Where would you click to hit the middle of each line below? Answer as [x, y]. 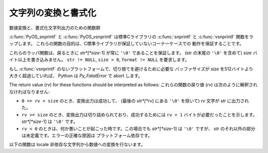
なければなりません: [29, 92]
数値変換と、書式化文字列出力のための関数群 [55, 28]
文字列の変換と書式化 [53, 13]
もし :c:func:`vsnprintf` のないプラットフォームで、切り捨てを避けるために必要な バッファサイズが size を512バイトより [131, 69]
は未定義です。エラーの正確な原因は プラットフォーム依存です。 [87, 136]
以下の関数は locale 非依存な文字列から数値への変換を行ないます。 [77, 145]
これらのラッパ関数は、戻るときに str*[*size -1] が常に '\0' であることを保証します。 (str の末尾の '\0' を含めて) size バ [133, 52]
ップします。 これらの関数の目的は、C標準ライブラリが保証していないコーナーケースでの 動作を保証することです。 [127, 44]
